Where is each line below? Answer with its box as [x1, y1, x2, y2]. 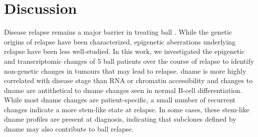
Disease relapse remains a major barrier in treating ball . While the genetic [4, 27, 232, 37]
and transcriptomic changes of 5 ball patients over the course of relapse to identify [4, 55, 254, 66]
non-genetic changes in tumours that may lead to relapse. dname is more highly [4, 65, 247, 76]
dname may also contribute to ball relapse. [4, 124, 134, 134]
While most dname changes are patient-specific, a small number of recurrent [4, 94, 236, 105]
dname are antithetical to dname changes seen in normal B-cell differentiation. [4, 85, 242, 95]
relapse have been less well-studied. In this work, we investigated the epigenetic [4, 46, 245, 56]
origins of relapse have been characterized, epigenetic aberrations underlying [4, 36, 236, 46]
